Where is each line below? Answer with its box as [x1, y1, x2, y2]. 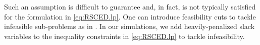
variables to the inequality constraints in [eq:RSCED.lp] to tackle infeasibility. [4, 30, 245, 41]
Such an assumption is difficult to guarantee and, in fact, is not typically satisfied [4, 1, 256, 11]
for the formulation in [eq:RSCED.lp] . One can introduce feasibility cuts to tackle [4, 11, 256, 21]
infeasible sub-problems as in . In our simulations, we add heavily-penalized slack [4, 21, 255, 31]
